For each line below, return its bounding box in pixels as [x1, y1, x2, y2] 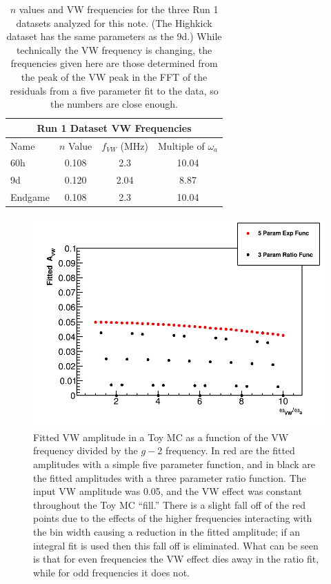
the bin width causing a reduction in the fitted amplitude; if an [33, 524, 301, 538]
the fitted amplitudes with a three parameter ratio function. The [33, 470, 306, 485]
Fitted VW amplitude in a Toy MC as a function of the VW [33, 429, 289, 444]
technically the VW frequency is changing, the [16, 42, 212, 57]
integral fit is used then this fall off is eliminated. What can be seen [33, 538, 319, 552]
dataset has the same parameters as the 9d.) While [6, 29, 222, 43]
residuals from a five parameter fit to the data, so [10, 83, 219, 97]
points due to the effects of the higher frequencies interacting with [33, 511, 312, 525]
